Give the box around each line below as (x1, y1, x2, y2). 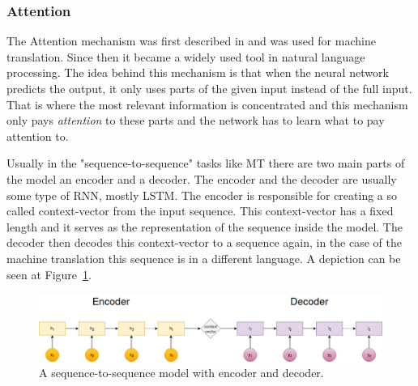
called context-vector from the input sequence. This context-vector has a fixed (6, 202, 394, 219)
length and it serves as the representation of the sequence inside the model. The (6, 218, 403, 235)
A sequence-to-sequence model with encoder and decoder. (39, 364, 324, 381)
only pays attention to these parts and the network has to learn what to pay (6, 112, 385, 129)
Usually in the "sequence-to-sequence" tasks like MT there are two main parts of (6, 155, 405, 172)
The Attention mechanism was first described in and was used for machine (6, 32, 376, 49)
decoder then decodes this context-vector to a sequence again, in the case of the (6, 234, 402, 251)
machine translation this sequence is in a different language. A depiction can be (6, 249, 401, 266)
